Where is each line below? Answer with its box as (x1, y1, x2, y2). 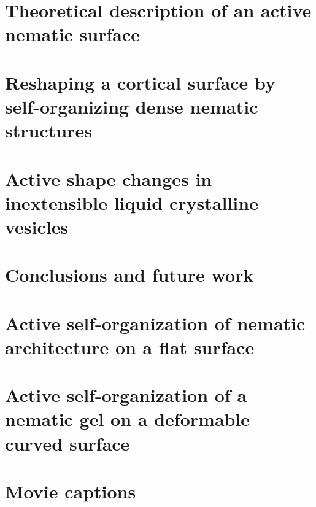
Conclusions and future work (5, 262, 254, 287)
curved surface (5, 430, 130, 455)
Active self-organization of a (5, 382, 247, 408)
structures (5, 118, 92, 143)
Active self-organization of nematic (5, 310, 306, 335)
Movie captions (5, 478, 136, 503)
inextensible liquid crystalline (5, 190, 258, 215)
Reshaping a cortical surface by (5, 69, 276, 95)
